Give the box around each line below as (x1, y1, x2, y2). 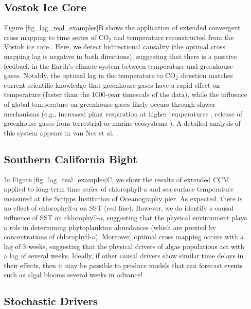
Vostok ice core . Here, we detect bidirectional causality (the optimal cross (4, 41, 226, 52)
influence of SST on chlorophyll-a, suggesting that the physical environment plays (4, 212, 247, 222)
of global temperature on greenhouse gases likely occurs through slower (4, 98, 215, 109)
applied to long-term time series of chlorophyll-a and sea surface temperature (4, 184, 233, 194)
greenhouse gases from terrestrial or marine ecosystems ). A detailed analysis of (4, 118, 241, 128)
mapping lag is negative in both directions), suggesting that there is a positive (4, 51, 237, 61)
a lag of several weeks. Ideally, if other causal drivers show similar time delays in (4, 251, 244, 261)
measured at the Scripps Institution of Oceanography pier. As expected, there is (4, 193, 243, 203)
